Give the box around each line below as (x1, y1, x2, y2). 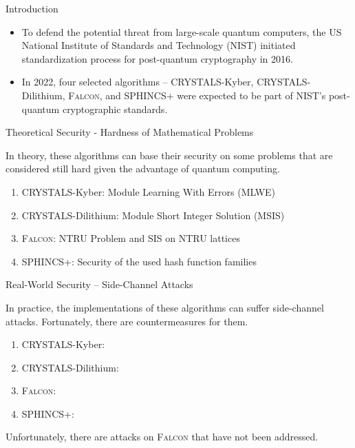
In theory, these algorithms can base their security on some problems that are (6, 147, 333, 162)
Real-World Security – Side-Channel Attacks (6, 277, 193, 292)
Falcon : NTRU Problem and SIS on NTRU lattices (21, 231, 240, 245)
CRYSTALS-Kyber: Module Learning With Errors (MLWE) (21, 184, 276, 198)
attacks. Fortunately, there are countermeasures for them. (6, 314, 248, 328)
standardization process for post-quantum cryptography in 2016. (21, 51, 293, 65)
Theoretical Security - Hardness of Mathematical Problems (6, 125, 254, 139)
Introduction (6, 1, 58, 15)
